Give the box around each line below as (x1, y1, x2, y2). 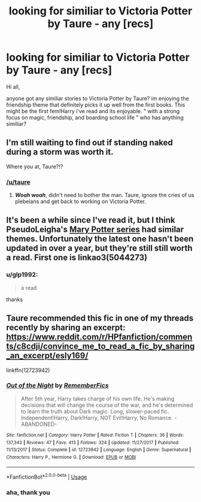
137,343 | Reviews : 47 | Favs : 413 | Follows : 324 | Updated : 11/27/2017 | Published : (6, 439, 179, 446)
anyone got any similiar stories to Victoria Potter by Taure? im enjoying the (6, 95, 190, 102)
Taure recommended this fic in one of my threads (6, 313, 194, 323)
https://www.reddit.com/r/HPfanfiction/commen (6, 332, 193, 342)
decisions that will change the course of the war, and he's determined (20, 401, 193, 409)
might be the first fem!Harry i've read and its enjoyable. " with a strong (6, 107, 180, 114)
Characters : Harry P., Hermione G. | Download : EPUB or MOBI (6, 454, 136, 460)
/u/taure (6, 178, 31, 186)
